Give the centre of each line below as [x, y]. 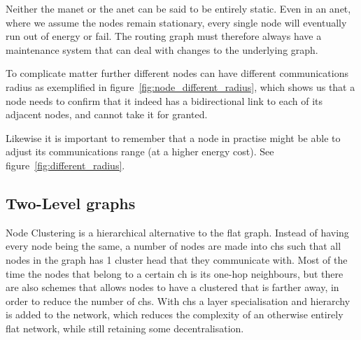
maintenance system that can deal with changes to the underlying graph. [162, 49]
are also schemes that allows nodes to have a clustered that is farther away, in [172, 287]
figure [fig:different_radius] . [65, 165]
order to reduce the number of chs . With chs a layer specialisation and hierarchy [178, 300]
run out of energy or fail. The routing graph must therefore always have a [164, 36]
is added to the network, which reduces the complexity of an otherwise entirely [175, 314]
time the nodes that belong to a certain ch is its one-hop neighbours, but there [175, 273]
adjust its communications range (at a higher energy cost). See [140, 151]
